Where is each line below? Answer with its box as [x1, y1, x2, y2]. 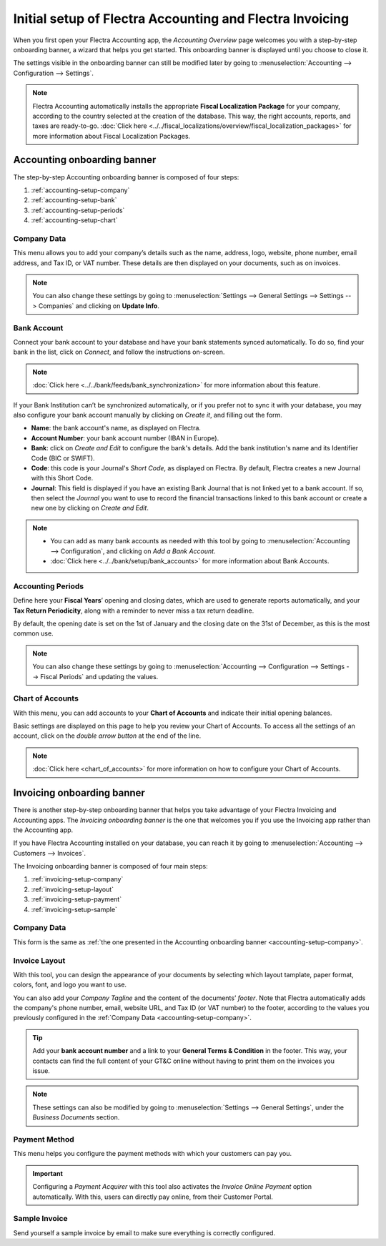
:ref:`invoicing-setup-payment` [31, 895, 122, 904]
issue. [32, 1067, 50, 1075]
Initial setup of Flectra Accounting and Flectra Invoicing [13, 11, 350, 26]
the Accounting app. [13, 826, 74, 834]
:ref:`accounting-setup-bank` [31, 196, 117, 204]
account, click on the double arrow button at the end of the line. [13, 731, 202, 740]
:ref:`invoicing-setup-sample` [31, 905, 118, 914]
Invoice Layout [13, 955, 66, 965]
